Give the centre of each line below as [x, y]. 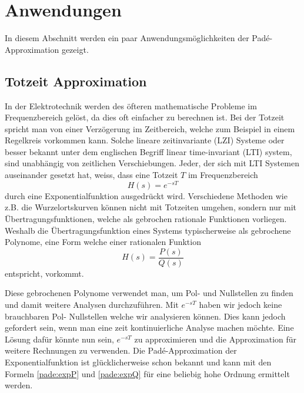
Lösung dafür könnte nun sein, [59, 339]
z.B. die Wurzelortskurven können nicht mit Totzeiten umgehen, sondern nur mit [151, 207]
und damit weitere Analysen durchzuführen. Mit [92, 304]
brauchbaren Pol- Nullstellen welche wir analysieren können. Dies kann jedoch [145, 316]
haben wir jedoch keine [240, 304]
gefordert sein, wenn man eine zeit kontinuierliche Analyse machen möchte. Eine [149, 327]
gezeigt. [75, 49]
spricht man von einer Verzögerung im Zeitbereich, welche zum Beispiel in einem [150, 128]
